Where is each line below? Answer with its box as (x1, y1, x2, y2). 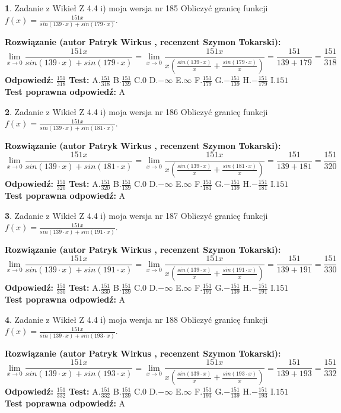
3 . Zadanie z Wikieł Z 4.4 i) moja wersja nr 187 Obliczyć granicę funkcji (5, 209, 268, 221)
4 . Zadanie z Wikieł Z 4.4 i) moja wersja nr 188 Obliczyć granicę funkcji (5, 313, 268, 325)
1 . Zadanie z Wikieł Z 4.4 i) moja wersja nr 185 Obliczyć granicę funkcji (5, 2, 268, 14)
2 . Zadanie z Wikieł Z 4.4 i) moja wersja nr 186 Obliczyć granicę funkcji (5, 105, 268, 117)
